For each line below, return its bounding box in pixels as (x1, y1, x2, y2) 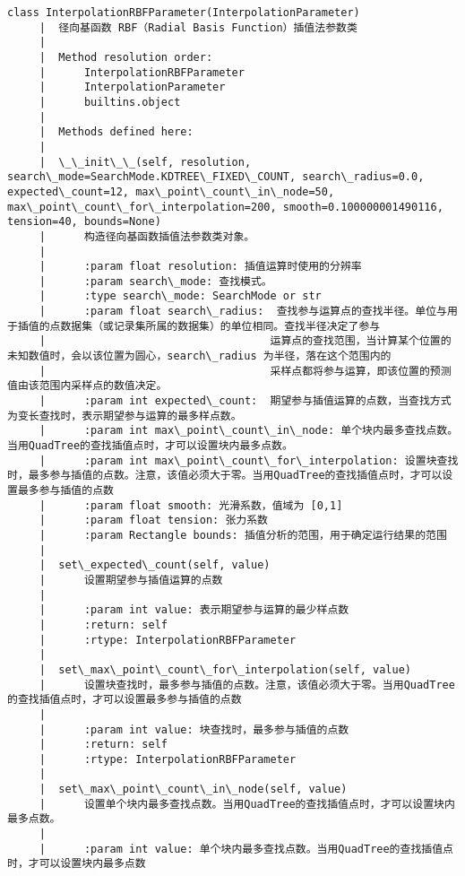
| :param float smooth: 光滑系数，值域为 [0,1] (39, 499, 343, 512)
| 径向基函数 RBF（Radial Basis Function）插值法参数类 (39, 21, 357, 34)
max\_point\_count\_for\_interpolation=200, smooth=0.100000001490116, (7, 200, 443, 213)
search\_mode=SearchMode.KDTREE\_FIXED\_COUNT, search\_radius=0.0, (7, 170, 425, 184)
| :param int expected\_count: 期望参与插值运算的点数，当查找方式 (39, 395, 452, 408)
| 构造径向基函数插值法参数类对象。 (39, 230, 255, 243)
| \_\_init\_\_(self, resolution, (39, 155, 252, 169)
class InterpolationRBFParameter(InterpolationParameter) (7, 6, 360, 19)
